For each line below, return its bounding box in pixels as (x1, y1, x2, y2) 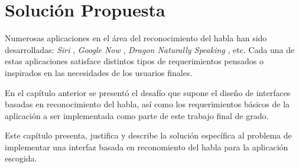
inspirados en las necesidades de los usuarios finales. (5, 66, 193, 78)
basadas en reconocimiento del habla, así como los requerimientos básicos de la (5, 98, 290, 110)
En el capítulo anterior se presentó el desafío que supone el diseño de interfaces (5, 86, 291, 98)
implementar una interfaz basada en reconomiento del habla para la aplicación (5, 140, 288, 153)
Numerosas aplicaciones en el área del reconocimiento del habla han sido (5, 32, 267, 44)
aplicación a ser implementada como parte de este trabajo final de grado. (5, 109, 269, 121)
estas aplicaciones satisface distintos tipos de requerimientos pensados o (5, 55, 264, 67)
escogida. (5, 152, 37, 164)
